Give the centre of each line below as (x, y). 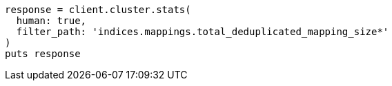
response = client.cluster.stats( (98, 10)
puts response (43, 54)
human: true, (51, 21)
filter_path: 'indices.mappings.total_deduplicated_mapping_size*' (203, 32)
